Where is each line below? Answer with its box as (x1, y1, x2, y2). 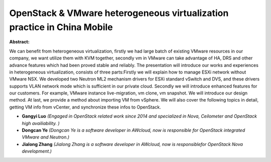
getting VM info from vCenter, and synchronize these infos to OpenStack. (9, 104, 161, 110)
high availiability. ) (22, 120, 60, 126)
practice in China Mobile (9, 21, 113, 32)
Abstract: (9, 39, 30, 45)
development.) (22, 148, 52, 154)
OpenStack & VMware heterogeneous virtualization (9, 7, 229, 18)
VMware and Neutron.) (22, 134, 70, 140)
